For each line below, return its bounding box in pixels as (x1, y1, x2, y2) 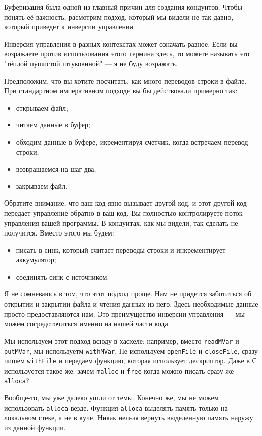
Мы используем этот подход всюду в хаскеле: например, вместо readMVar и (4, 335, 239, 346)
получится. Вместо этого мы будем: (4, 227, 114, 238)
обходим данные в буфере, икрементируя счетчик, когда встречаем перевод (16, 136, 248, 147)
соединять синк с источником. (16, 271, 109, 282)
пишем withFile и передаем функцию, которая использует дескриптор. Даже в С (4, 355, 257, 366)
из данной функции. (4, 422, 66, 432)
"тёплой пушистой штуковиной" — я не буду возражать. (4, 58, 178, 69)
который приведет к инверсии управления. (4, 21, 135, 32)
